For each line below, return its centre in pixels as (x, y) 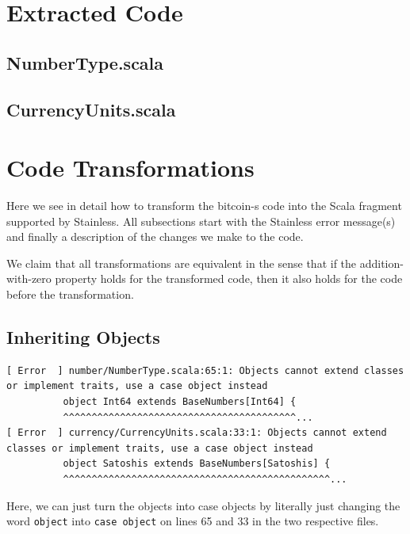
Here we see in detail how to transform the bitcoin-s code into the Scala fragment (204, 206)
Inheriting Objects (83, 337)
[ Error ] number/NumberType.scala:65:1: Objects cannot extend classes (205, 370)
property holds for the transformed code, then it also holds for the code (229, 278)
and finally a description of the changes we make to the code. (155, 236)
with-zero (29, 278)
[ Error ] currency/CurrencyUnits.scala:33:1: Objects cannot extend (197, 433)
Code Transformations (130, 168)
